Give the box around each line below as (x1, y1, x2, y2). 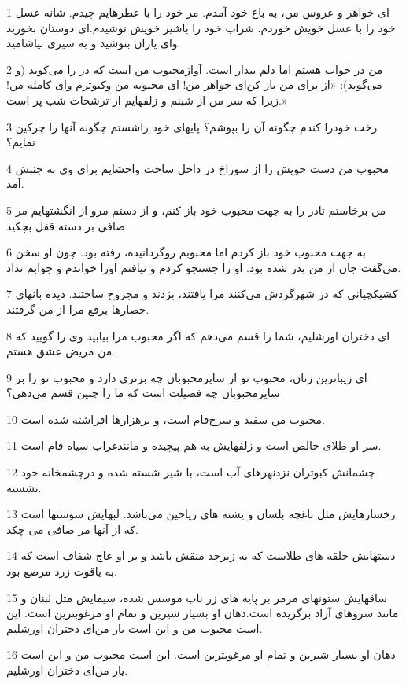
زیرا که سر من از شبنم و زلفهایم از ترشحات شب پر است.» (6, 91, 287, 108)
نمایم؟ (6, 134, 35, 150)
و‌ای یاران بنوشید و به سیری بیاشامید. (6, 35, 181, 51)
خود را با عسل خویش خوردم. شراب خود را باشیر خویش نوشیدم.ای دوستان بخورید (6, 19, 396, 35)
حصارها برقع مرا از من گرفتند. (6, 300, 149, 317)
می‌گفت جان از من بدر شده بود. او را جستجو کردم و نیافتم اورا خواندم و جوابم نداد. (6, 259, 401, 275)
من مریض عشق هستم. (6, 343, 116, 359)
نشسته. (6, 479, 42, 495)
